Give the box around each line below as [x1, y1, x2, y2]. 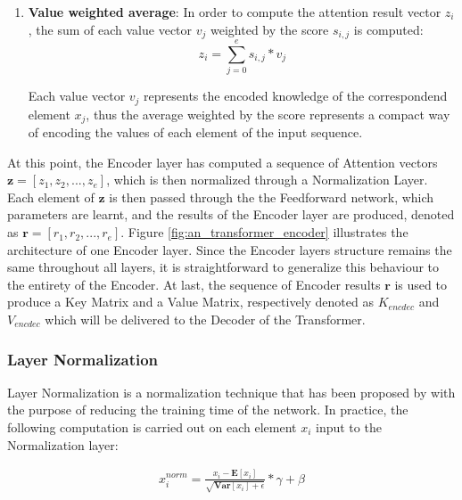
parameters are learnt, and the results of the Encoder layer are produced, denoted [7, 205, 455, 224]
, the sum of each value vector [28, 20, 193, 38]
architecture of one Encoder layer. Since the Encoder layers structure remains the [7, 240, 452, 258]
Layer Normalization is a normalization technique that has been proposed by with [7, 382, 456, 401]
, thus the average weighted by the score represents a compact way [86, 104, 450, 123]
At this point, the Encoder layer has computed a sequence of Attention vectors [7, 152, 438, 171]
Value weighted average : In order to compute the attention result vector [28, 3, 441, 20]
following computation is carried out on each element [7, 418, 297, 437]
